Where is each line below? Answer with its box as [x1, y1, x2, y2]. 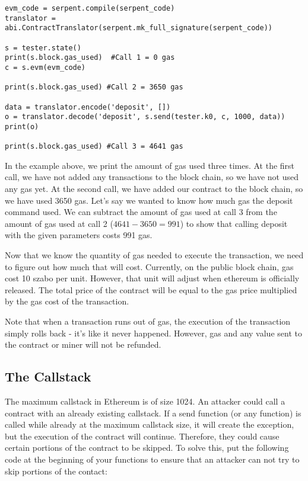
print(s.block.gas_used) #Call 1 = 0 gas [5, 53, 175, 62]
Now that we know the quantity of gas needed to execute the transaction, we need [5, 249, 304, 261]
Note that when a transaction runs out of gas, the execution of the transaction [5, 315, 291, 327]
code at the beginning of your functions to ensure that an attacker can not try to [5, 453, 300, 465]
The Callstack [5, 367, 91, 386]
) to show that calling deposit [180, 217, 288, 229]
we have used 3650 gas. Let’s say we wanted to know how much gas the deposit [5, 194, 293, 206]
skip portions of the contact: [5, 464, 107, 477]
